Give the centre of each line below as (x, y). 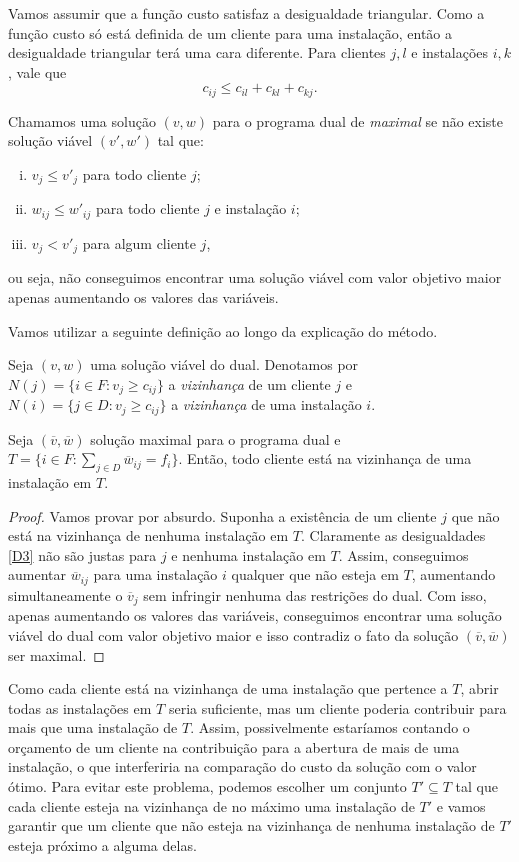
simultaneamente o (65, 594)
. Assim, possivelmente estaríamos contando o (330, 727)
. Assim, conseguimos (403, 554)
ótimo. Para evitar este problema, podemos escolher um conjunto (207, 786)
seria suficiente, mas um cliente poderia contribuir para (337, 707)
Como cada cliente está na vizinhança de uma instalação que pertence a (228, 688)
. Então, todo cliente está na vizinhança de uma (325, 458)
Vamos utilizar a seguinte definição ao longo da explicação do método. (223, 330)
